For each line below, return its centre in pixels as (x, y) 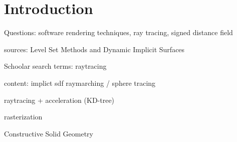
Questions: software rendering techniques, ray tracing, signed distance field (118, 32)
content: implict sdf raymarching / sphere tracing (80, 83)
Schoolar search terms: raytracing (55, 66)
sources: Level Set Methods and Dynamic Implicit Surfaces (94, 49)
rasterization (23, 117)
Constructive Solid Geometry (49, 133)
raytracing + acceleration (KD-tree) (59, 100)
